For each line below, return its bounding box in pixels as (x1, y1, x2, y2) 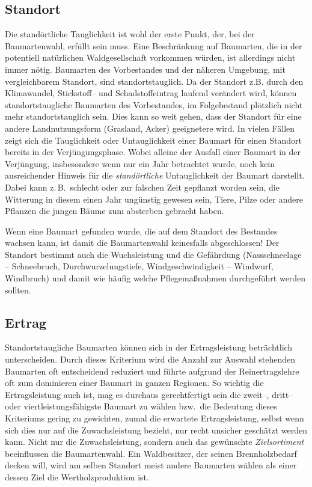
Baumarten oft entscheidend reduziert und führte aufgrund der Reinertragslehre (5, 364, 299, 377)
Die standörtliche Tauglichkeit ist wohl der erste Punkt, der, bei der (5, 28, 255, 40)
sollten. (5, 283, 31, 296)
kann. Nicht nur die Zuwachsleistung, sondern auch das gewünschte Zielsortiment (5, 435, 304, 448)
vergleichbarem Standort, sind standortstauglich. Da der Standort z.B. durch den (5, 75, 304, 87)
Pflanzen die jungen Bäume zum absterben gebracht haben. (5, 204, 224, 217)
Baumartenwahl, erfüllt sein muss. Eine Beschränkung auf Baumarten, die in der (5, 39, 302, 52)
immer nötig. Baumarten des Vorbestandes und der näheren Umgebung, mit (5, 63, 286, 75)
